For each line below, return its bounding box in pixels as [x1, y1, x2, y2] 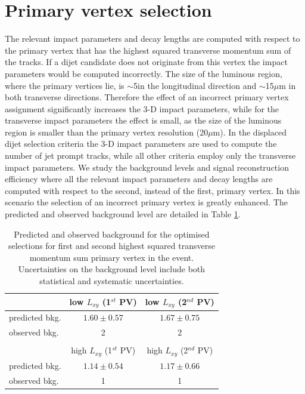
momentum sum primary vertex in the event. [29, 251, 194, 263]
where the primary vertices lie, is [5, 79, 125, 91]
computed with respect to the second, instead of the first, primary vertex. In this [5, 184, 300, 196]
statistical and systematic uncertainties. [39, 275, 184, 287]
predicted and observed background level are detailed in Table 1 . [5, 208, 241, 220]
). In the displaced [220, 125, 287, 138]
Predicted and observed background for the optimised [14, 227, 210, 240]
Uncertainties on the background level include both [18, 263, 206, 275]
